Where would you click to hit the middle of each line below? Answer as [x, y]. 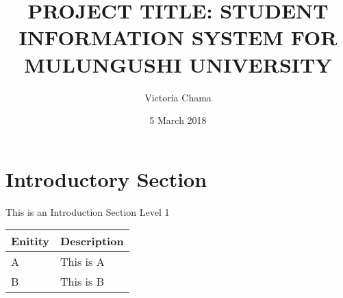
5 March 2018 [178, 120]
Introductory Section [106, 178]
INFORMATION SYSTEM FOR [178, 37]
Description [92, 241]
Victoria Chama [178, 97]
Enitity [30, 241]
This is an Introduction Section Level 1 [88, 211]
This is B [82, 282]
